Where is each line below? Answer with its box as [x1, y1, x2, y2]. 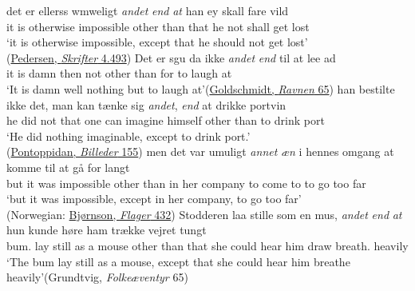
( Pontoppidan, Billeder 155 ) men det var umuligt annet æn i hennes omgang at [6, 143, 394, 160]
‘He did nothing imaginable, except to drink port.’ [6, 127, 251, 144]
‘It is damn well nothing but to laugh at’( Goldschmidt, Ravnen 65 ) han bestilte [6, 80, 395, 97]
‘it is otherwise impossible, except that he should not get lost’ [6, 34, 308, 50]
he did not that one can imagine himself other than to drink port [6, 112, 325, 129]
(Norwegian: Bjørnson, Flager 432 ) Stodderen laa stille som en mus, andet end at [6, 205, 402, 222]
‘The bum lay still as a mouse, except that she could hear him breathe [6, 253, 350, 269]
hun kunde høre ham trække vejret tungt [6, 221, 207, 238]
